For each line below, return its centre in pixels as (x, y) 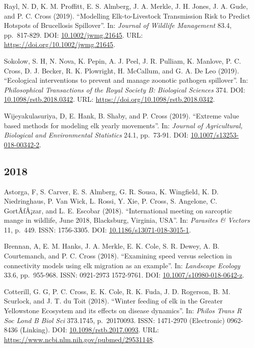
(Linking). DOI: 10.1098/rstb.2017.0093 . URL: (89, 330)
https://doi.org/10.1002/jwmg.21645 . (60, 44)
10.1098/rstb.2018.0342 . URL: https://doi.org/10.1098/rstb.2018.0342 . (109, 99)
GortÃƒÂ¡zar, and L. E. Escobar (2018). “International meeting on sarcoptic (118, 210)
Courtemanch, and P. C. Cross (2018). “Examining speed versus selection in (118, 256)
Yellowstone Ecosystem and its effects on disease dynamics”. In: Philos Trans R (123, 311)
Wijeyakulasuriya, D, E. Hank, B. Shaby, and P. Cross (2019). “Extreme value (122, 115)
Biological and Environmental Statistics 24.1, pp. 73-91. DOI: (96, 135)
